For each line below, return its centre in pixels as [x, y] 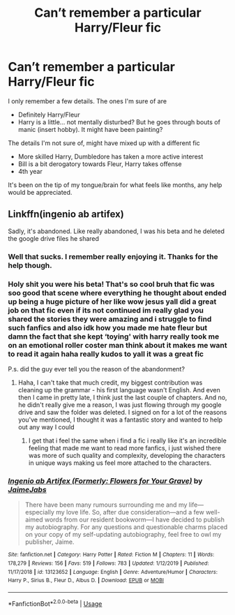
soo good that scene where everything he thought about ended [117, 292]
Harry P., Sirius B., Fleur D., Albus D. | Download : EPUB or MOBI [86, 581]
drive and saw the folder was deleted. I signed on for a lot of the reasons [122, 412]
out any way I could [46, 427]
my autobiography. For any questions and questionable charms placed [126, 527]
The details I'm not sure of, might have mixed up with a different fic [104, 143]
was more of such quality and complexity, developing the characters [127, 455]
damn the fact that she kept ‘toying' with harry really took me [114, 336]
